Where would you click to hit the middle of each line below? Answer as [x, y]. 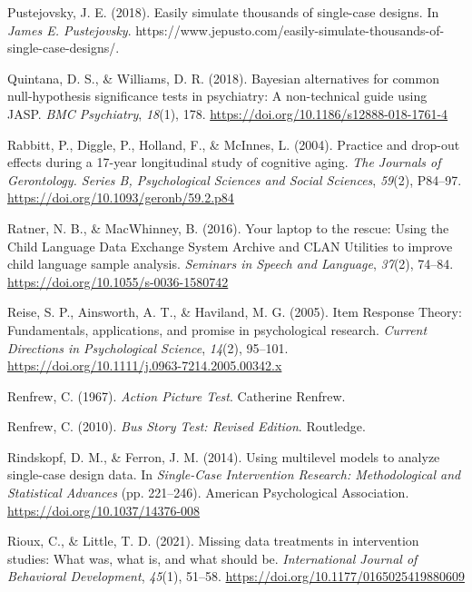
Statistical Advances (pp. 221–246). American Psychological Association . [208, 493]
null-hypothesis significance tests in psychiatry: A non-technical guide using [217, 96]
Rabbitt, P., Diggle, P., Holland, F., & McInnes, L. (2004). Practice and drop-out [234, 144]
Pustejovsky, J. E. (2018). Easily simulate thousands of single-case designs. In [223, 12]
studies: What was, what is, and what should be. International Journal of [212, 558]
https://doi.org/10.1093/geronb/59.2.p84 [121, 197]
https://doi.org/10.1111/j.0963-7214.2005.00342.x [145, 365]
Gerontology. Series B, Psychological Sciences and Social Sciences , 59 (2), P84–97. [235, 179]
